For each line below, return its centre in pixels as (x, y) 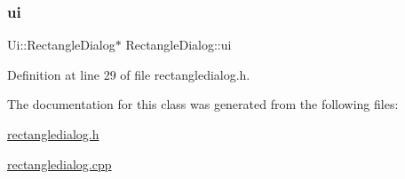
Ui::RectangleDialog (61, 45)
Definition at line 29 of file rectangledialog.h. (129, 74)
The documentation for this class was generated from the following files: (203, 104)
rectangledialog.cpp (60, 163)
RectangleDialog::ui (179, 45)
